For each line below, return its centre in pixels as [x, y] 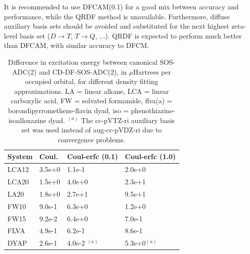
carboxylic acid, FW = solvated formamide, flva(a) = [92, 101]
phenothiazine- [153, 110]
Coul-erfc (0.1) [92, 156]
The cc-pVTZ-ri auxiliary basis [128, 120]
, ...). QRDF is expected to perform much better [168, 35]
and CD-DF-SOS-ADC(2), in [83, 71]
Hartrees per [152, 71]
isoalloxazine [27, 120]
